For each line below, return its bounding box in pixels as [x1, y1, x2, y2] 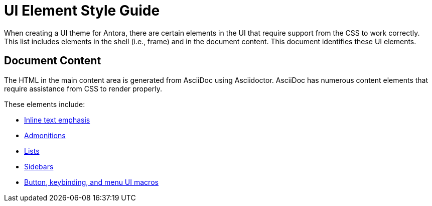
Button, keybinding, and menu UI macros [24, 177, 159, 186]
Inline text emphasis [24, 115, 90, 124]
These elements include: [4, 99, 85, 109]
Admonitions [24, 131, 66, 140]
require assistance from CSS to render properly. [4, 84, 162, 93]
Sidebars [24, 162, 54, 171]
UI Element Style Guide [4, 2, 160, 19]
